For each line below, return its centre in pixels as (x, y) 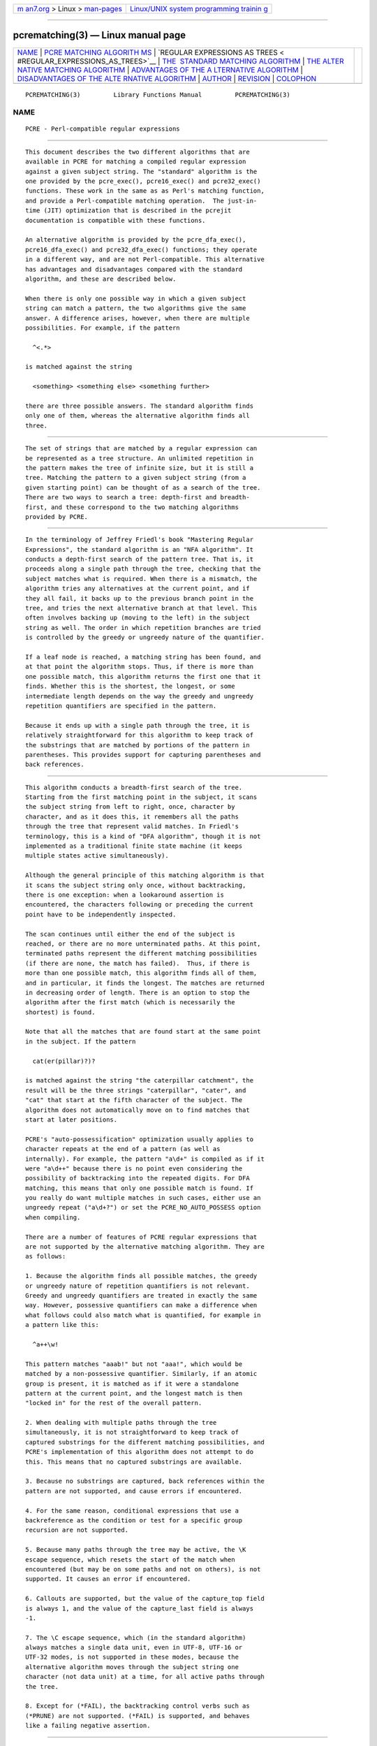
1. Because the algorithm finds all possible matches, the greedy (141, 1276)
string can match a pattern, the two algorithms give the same (136, 308)
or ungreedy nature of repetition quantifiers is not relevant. (138, 1286)
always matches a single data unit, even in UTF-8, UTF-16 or (134, 1648)
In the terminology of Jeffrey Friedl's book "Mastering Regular (140, 540)
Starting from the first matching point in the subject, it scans (141, 797)
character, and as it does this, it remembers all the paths (132, 816)
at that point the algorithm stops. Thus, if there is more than (140, 667)
